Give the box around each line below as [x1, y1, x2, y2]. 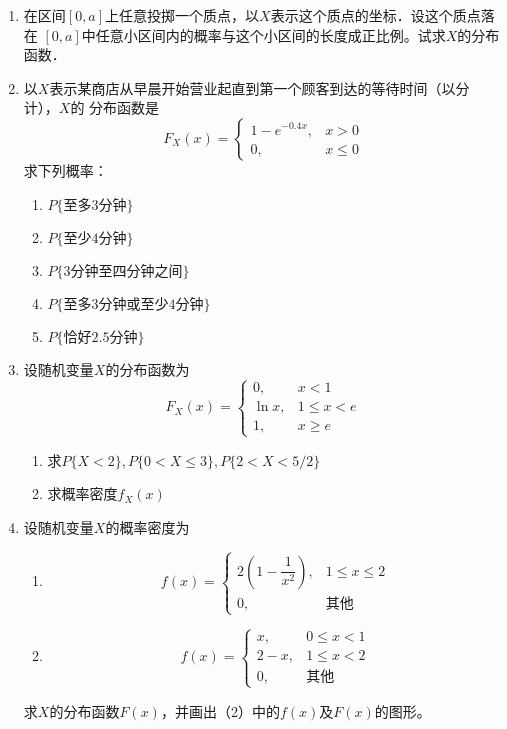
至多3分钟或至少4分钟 [63, 297, 204, 312]
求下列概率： [23, 159, 108, 180]
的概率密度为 [105, 516, 190, 537]
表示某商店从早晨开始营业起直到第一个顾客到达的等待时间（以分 [49, 77, 470, 98]
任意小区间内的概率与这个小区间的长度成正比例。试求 [95, 24, 446, 45]
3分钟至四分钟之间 [63, 264, 183, 279]
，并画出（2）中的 [160, 700, 280, 721]
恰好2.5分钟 [63, 330, 138, 345]
